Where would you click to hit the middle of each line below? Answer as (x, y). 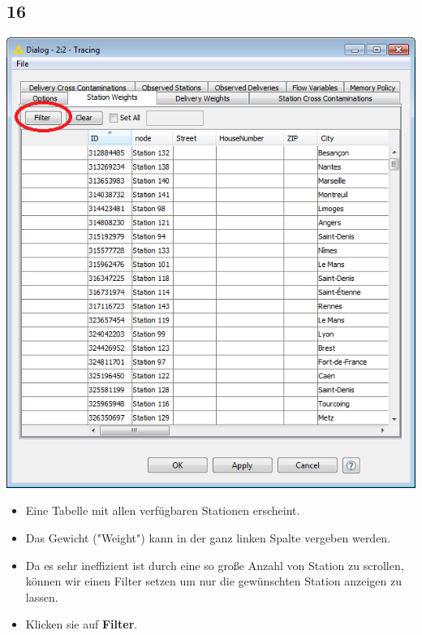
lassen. (42, 596)
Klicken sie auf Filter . (82, 624)
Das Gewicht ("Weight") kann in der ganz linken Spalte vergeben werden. (208, 538)
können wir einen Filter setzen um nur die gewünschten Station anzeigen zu (214, 581)
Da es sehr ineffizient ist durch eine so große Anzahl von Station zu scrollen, (215, 565)
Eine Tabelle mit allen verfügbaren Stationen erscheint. (163, 510)
